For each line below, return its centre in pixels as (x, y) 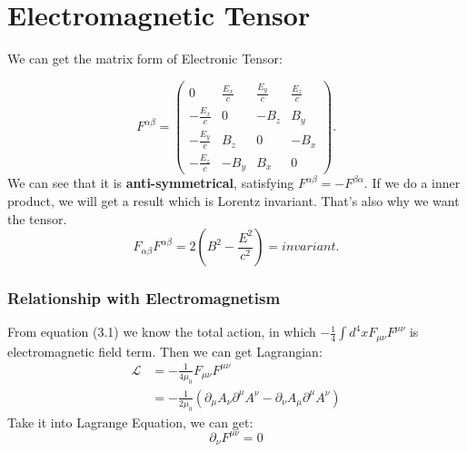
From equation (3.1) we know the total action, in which (162, 332)
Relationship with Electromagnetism (144, 298)
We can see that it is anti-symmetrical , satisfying (151, 183)
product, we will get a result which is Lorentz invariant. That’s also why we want (233, 200)
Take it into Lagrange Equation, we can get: (130, 422)
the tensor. (37, 218)
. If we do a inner (412, 183)
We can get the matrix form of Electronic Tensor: (145, 59)
